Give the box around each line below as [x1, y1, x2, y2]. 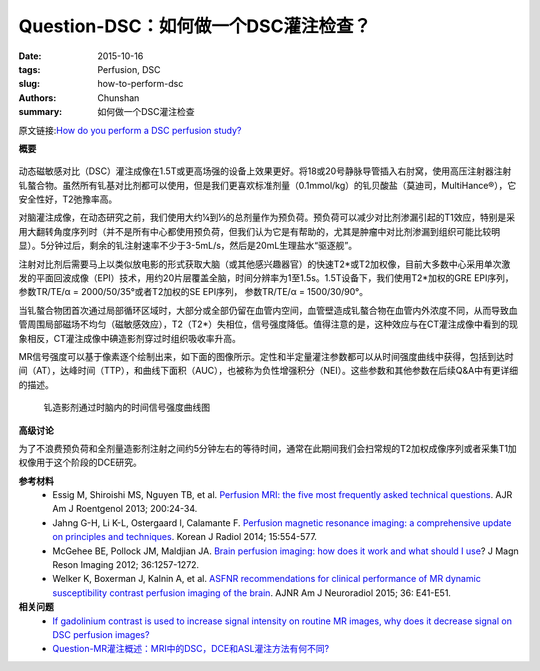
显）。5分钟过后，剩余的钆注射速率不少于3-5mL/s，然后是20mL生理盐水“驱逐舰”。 [18, 240, 358, 252]
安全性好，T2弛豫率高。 [18, 193, 118, 205]
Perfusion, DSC [97, 63, 161, 75]
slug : [18, 78, 40, 90]
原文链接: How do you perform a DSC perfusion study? [18, 124, 242, 136]
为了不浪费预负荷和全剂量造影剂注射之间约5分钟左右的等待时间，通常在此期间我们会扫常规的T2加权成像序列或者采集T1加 [18, 442, 517, 454]
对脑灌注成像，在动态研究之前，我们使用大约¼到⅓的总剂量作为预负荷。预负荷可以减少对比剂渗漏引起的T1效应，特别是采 [18, 211, 516, 224]
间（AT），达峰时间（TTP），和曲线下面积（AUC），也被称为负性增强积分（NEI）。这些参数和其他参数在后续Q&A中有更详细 [18, 365, 519, 377]
